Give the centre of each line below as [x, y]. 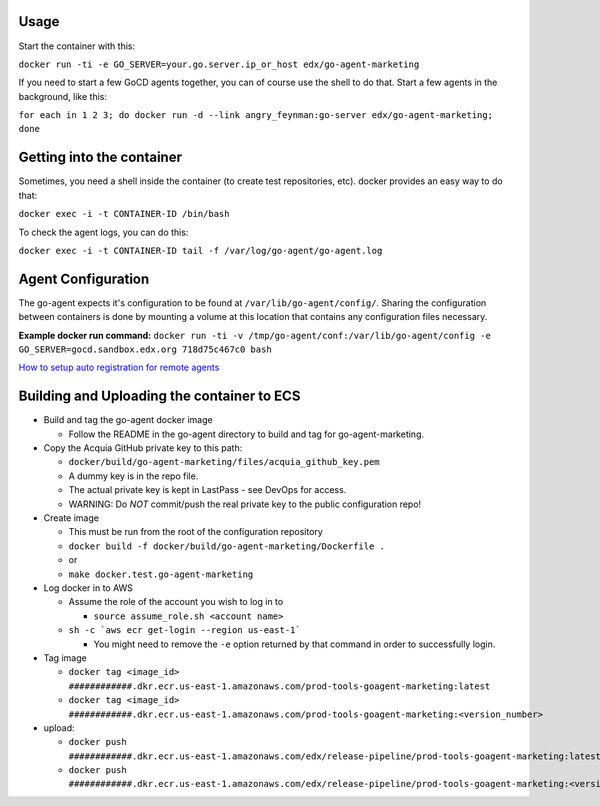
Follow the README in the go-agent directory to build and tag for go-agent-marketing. [246, 434]
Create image [71, 518]
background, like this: [62, 96]
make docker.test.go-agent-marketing [161, 574]
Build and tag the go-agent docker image [128, 420]
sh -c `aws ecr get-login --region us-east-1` [184, 630]
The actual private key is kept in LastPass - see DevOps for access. [207, 490]
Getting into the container [100, 157]
